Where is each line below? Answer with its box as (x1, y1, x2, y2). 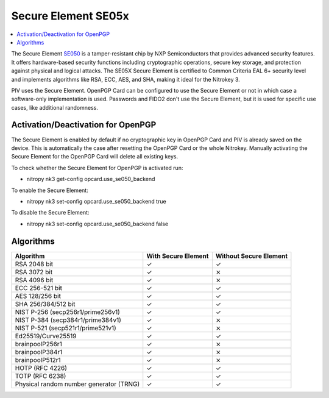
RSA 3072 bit (15, 268, 53, 276)
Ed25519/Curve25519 (15, 332, 77, 340)
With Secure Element (146, 252, 209, 260)
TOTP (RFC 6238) (15, 372, 66, 380)
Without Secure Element (215, 252, 288, 260)
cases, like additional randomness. (11, 104, 99, 111)
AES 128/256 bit (15, 291, 61, 300)
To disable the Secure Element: (11, 209, 90, 216)
